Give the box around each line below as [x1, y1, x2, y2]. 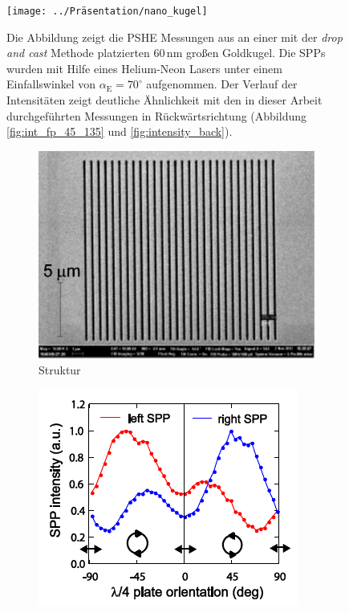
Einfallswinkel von [6, 76, 96, 92]
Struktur [39, 362, 81, 378]
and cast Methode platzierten [6, 44, 150, 61]
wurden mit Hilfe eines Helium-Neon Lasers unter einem [6, 59, 282, 76]
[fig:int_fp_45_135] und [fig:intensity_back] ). [6, 123, 233, 140]
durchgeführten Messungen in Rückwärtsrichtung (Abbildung [6, 107, 306, 124]
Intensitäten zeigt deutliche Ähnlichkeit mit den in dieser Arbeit [6, 92, 323, 108]
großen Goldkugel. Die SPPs [185, 44, 326, 61]
